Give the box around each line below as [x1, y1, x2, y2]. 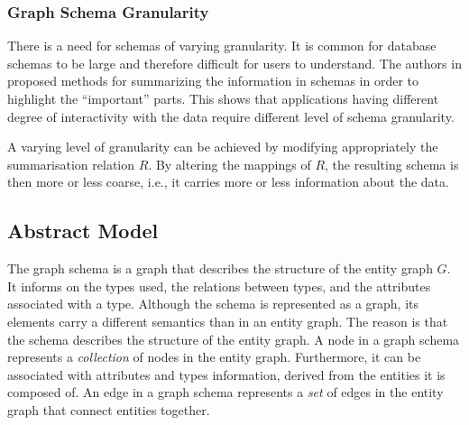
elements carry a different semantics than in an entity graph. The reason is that [7, 311, 448, 330]
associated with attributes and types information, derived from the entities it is [7, 365, 446, 383]
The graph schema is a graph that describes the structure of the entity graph [7, 259, 433, 278]
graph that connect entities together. [7, 400, 210, 419]
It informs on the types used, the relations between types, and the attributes [7, 276, 431, 295]
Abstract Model [7, 217, 159, 245]
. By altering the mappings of [148, 154, 311, 173]
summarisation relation [7, 154, 135, 173]
